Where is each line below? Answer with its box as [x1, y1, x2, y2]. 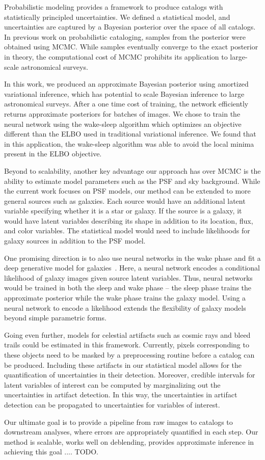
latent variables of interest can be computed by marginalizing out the [4, 379, 221, 390]
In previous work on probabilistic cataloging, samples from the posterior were [4, 31, 246, 42]
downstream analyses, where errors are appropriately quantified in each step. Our [4, 426, 258, 437]
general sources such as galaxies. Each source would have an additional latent [4, 195, 246, 206]
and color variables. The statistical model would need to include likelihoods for [4, 225, 250, 236]
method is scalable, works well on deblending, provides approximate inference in [4, 436, 254, 447]
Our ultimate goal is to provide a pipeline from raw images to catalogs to [4, 416, 233, 427]
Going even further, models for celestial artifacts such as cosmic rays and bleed [4, 329, 251, 340]
